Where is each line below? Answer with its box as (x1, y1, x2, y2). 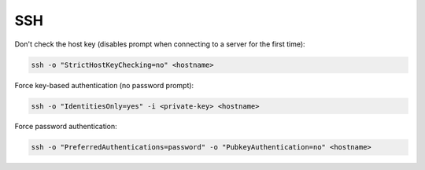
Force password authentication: (14, 122, 117, 131)
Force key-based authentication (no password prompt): (14, 80, 194, 90)
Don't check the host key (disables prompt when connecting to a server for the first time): (14, 39, 306, 49)
